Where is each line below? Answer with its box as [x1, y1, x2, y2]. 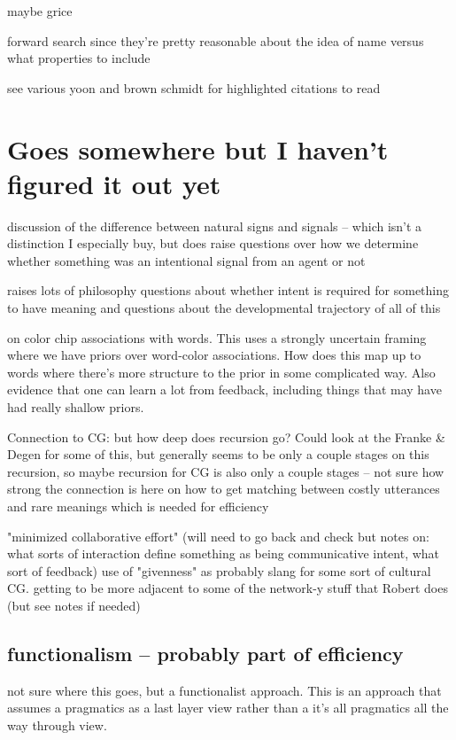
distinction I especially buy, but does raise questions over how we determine [7, 234, 419, 253]
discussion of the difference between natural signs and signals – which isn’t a [7, 216, 422, 235]
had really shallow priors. [7, 398, 144, 417]
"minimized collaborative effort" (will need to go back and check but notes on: [7, 526, 429, 545]
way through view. [7, 715, 107, 734]
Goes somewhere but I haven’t [7, 130, 389, 167]
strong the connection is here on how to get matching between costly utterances [7, 479, 440, 498]
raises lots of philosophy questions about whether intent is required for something [7, 281, 449, 300]
